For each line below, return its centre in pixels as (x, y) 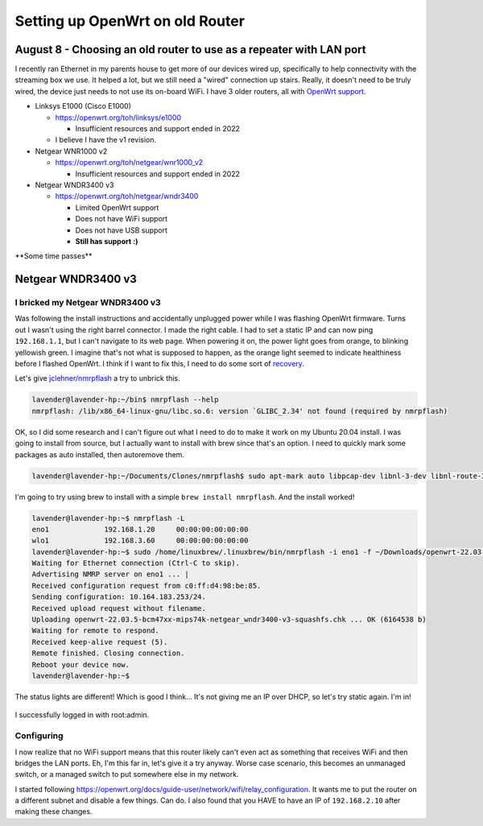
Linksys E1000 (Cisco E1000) (83, 106)
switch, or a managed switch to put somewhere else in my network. (127, 774)
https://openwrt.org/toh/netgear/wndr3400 (127, 196)
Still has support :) (107, 241)
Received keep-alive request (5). (100, 642)
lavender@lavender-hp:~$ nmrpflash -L (108, 518)
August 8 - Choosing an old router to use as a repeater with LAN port (190, 50)
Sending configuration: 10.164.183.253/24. (119, 597)
